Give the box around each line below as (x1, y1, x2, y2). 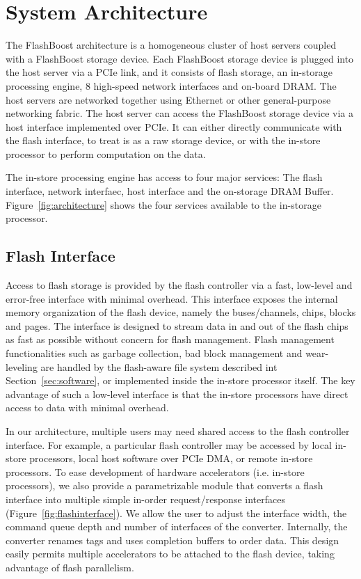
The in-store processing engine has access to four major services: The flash (6, 170, 323, 184)
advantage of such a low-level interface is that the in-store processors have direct (6, 386, 348, 401)
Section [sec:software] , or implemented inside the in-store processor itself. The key (6, 373, 355, 388)
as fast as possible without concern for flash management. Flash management (6, 332, 335, 347)
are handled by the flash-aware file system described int (40, 359, 278, 374)
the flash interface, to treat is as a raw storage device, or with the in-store (6, 133, 321, 148)
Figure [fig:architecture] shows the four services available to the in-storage (6, 197, 321, 212)
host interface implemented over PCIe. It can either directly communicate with (6, 119, 342, 134)
